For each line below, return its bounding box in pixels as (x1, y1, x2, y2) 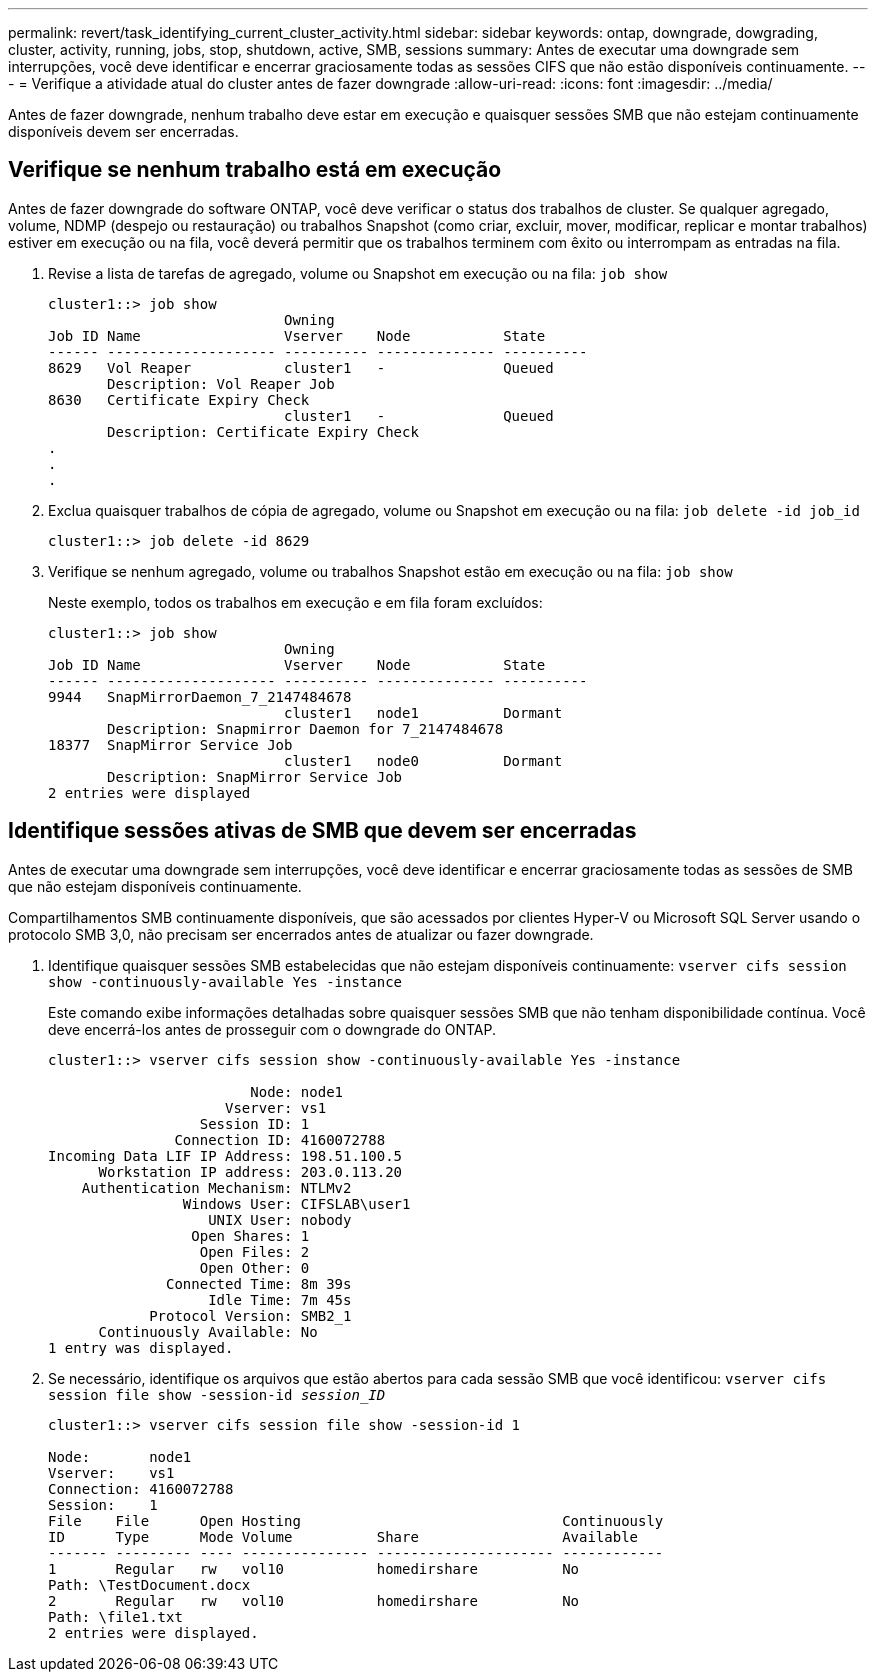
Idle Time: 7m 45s (208, 1291, 352, 1308)
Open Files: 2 (199, 1243, 310, 1260)
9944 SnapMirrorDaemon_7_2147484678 (48, 688, 352, 705)
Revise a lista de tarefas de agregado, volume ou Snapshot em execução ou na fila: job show (48, 264, 668, 282)
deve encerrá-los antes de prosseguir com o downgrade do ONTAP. (48, 1020, 496, 1038)
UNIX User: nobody (208, 1211, 352, 1228)
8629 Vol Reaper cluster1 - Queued (48, 359, 554, 376)
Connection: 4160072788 (48, 1480, 234, 1497)
